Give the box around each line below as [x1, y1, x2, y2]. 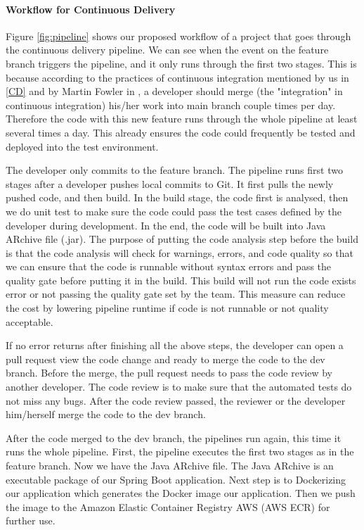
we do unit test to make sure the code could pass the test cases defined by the [6, 203, 342, 218]
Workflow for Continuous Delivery [6, 1, 176, 16]
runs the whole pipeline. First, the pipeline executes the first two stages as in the [6, 444, 354, 459]
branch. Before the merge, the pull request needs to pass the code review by [6, 365, 332, 380]
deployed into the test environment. [6, 139, 159, 153]
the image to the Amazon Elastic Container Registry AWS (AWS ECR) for [6, 499, 330, 514]
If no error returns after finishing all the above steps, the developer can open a [6, 338, 344, 353]
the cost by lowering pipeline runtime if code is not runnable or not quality [6, 301, 329, 315]
